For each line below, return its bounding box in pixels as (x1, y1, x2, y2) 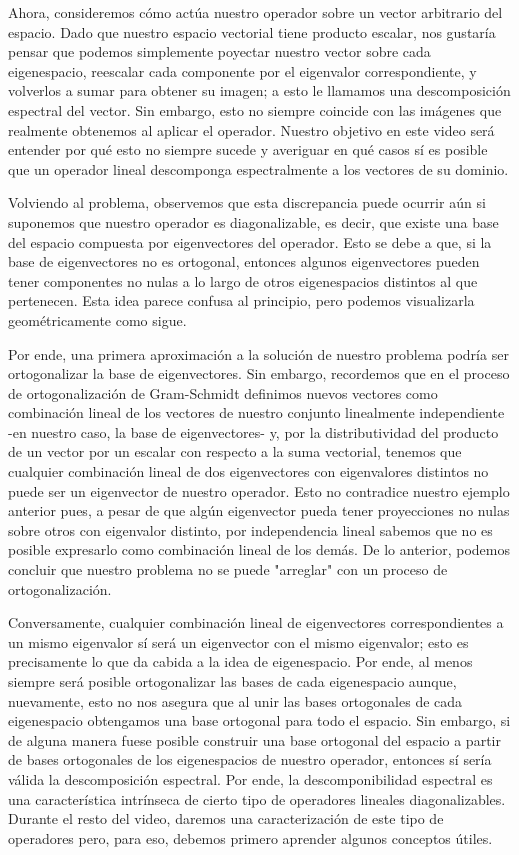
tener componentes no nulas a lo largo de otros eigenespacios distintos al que (8, 270, 478, 291)
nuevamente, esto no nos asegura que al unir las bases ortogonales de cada (8, 690, 463, 711)
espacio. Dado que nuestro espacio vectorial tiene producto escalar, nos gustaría (8, 21, 496, 42)
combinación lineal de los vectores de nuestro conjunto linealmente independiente (8, 402, 505, 423)
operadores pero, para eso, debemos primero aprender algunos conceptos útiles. (8, 827, 493, 848)
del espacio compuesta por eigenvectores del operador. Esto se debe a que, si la (8, 231, 492, 252)
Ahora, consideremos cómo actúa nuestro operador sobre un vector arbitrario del (8, 2, 503, 22)
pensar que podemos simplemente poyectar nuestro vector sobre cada (8, 41, 431, 62)
